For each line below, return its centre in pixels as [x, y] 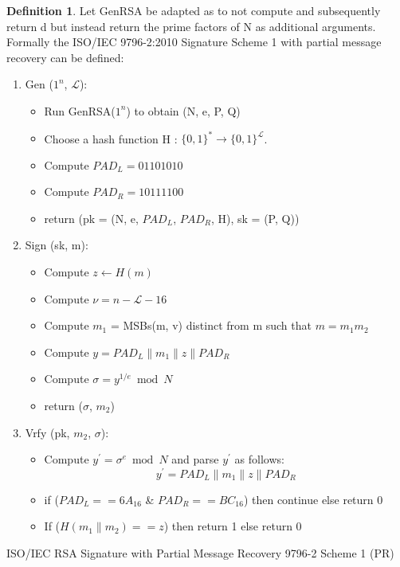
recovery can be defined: [65, 57]
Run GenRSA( [80, 110]
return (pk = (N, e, [91, 218]
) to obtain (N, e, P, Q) [183, 110]
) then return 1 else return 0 [233, 526]
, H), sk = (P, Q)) [255, 218]
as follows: [259, 459]
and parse [195, 459]
